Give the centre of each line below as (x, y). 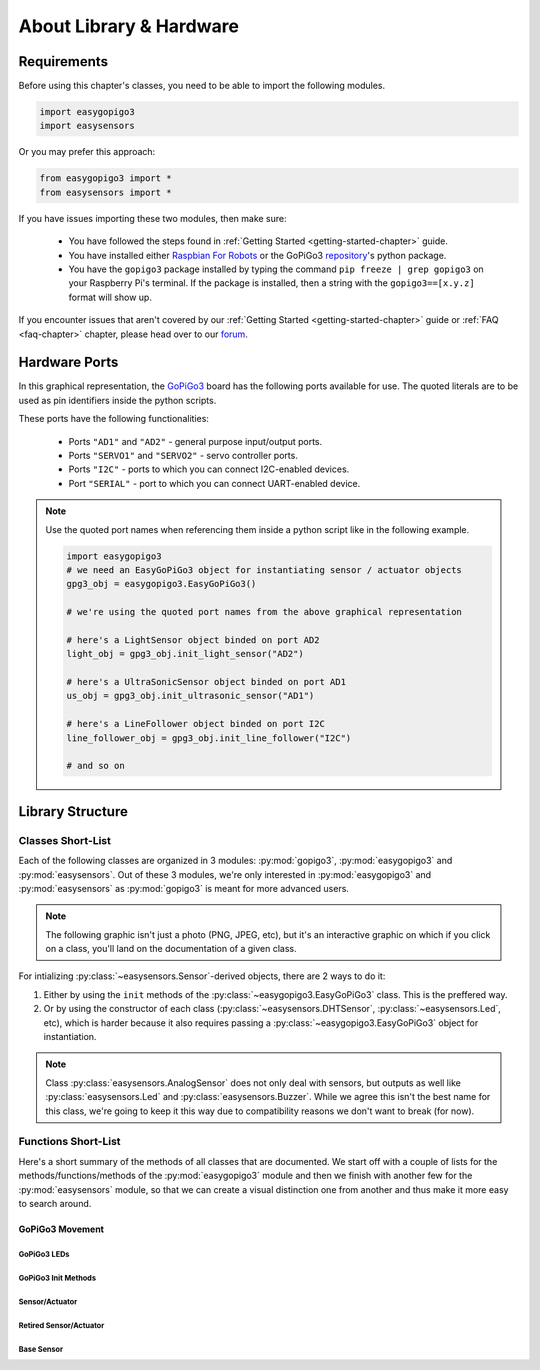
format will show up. (110, 297)
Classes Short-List (65, 840)
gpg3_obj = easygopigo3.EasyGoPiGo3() (161, 584)
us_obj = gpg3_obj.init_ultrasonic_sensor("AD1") (190, 696)
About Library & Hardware (129, 26)
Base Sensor (41, 1349)
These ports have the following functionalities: (114, 419)
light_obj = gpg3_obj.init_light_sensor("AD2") (185, 654)
